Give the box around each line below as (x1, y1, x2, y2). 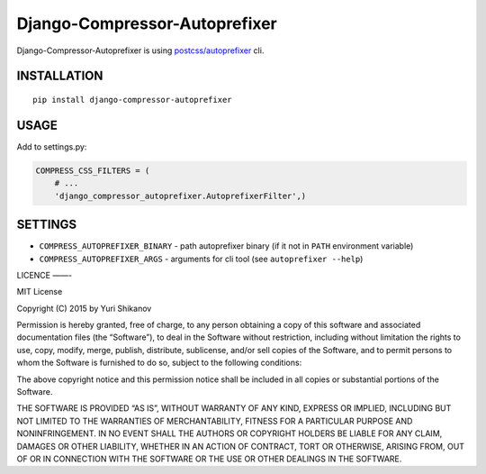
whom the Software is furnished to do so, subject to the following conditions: (16, 357, 302, 369)
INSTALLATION (16, 68, 103, 84)
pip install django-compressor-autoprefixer (32, 95, 233, 105)
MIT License (16, 287, 63, 297)
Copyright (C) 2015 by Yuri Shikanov (16, 303, 152, 314)
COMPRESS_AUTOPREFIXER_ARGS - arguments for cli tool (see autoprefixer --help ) (39, 253, 364, 264)
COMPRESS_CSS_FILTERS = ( (35, 165, 150, 176)
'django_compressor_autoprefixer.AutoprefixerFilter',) (54, 190, 307, 201)
